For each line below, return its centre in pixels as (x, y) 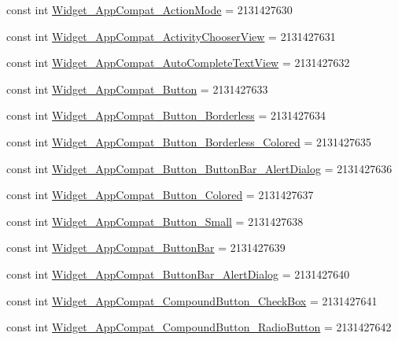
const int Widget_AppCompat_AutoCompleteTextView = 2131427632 (178, 63)
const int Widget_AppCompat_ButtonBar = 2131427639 (146, 248)
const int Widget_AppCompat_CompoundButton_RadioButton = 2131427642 (199, 327)
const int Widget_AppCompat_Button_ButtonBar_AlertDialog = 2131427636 (199, 168)
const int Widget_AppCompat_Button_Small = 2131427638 (155, 221)
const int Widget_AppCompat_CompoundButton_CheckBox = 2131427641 (192, 300)
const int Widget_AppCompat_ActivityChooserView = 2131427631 (171, 36)
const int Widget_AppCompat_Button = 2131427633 (137, 89)
